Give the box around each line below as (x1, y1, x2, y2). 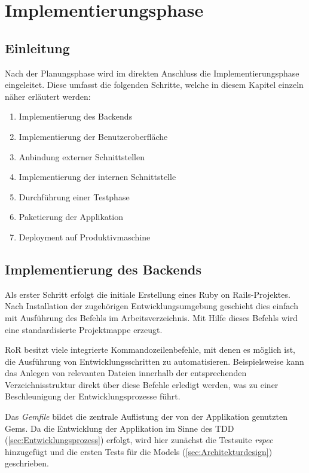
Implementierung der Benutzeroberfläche (19, 130, 168, 142)
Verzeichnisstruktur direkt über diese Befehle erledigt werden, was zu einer (5, 378, 279, 390)
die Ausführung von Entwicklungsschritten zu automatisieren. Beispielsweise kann (5, 355, 304, 367)
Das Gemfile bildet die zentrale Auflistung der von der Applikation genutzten (5, 410, 287, 423)
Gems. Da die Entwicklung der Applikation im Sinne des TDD (5, 422, 234, 434)
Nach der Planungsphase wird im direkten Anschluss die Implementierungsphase (5, 66, 299, 79)
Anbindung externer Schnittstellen (19, 150, 145, 163)
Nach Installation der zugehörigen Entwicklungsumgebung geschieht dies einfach (5, 300, 298, 312)
